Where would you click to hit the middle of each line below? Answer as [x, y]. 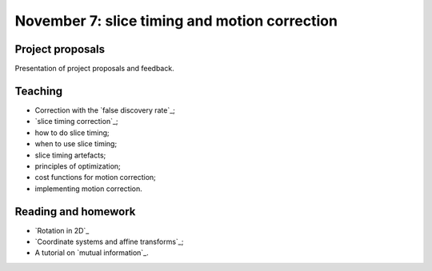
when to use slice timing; [76, 144]
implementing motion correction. [89, 189]
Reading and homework [75, 211]
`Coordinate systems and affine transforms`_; [109, 241]
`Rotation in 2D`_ [62, 230]
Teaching [39, 91]
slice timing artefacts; [70, 155]
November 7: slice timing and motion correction [176, 21]
